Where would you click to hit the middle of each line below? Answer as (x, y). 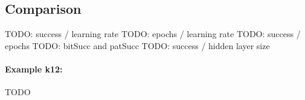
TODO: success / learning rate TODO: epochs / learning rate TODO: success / (153, 34)
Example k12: (34, 69)
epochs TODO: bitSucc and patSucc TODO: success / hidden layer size (137, 45)
